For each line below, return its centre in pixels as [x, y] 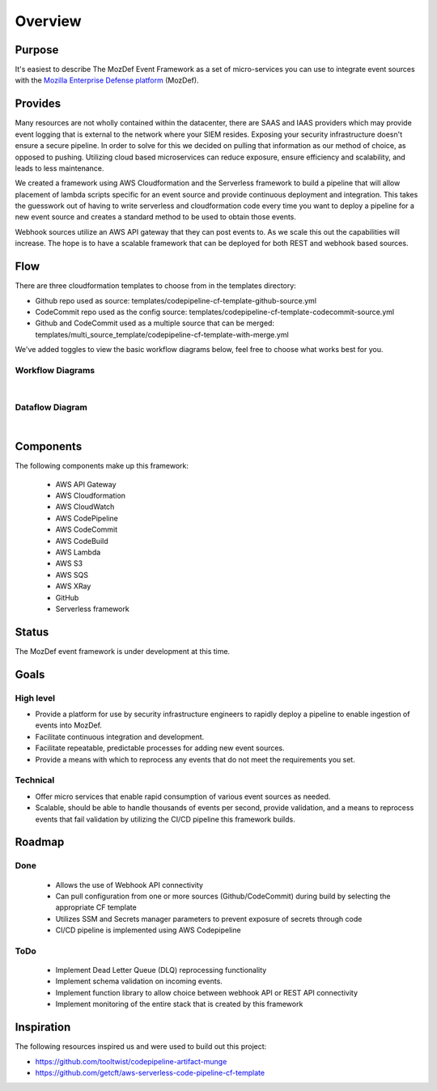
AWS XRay [73, 586]
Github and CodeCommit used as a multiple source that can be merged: [155, 323]
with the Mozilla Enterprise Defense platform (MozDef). [107, 80]
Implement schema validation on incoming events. [139, 981]
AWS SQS [72, 575]
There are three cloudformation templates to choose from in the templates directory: [156, 286]
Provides [38, 104]
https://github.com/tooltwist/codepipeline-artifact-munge [131, 1061]
